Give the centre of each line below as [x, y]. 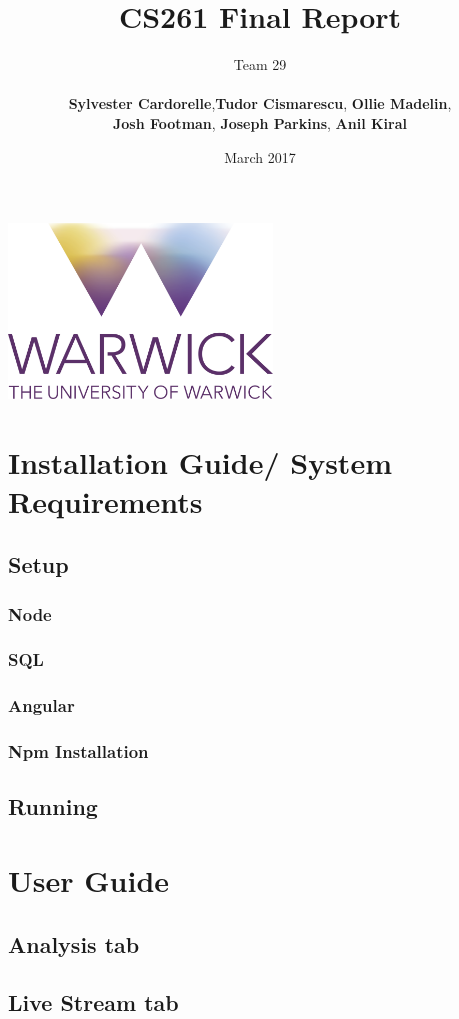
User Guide [89, 880]
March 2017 [260, 156]
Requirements [105, 500]
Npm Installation [78, 751]
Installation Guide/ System [200, 461]
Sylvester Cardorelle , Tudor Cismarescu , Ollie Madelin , [260, 103]
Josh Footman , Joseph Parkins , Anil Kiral [260, 122]
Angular [41, 705]
